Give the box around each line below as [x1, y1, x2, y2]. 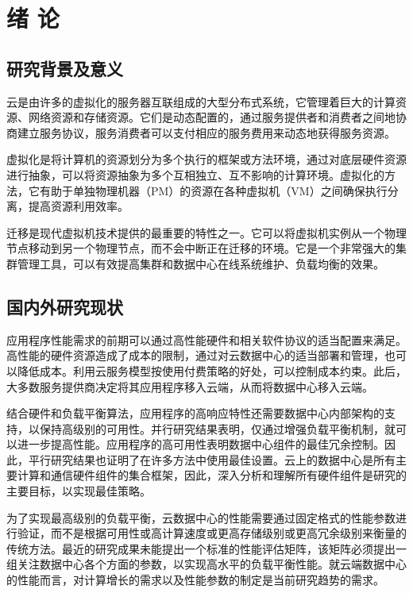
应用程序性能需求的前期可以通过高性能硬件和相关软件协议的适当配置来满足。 [6, 331, 407, 348]
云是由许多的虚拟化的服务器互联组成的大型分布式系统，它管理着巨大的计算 [6, 93, 396, 110]
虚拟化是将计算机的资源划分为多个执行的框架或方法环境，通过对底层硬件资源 [6, 151, 407, 168]
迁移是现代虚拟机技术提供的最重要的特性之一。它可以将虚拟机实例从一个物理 [6, 224, 407, 241]
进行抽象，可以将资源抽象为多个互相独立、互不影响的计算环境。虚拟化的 [6, 166, 384, 183]
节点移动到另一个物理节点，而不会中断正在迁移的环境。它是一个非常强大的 [6, 240, 396, 256]
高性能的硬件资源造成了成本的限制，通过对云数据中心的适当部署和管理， [6, 347, 384, 364]
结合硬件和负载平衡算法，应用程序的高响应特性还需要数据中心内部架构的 [6, 405, 384, 422]
